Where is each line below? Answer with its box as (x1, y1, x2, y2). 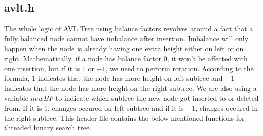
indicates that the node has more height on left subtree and (37, 73, 223, 83)
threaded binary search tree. (4, 122, 92, 133)
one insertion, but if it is (4, 63, 80, 73)
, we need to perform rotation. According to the (105, 63, 254, 73)
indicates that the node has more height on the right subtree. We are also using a (4, 82, 257, 93)
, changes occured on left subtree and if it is (48, 102, 184, 113)
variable (4, 93, 28, 103)
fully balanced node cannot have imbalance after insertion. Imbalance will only (4, 33, 249, 43)
